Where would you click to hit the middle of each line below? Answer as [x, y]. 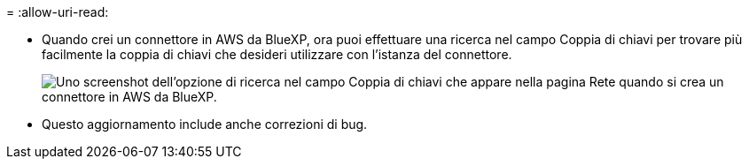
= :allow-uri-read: [58, 12]
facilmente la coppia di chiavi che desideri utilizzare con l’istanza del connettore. [277, 54]
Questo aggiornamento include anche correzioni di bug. [205, 124]
